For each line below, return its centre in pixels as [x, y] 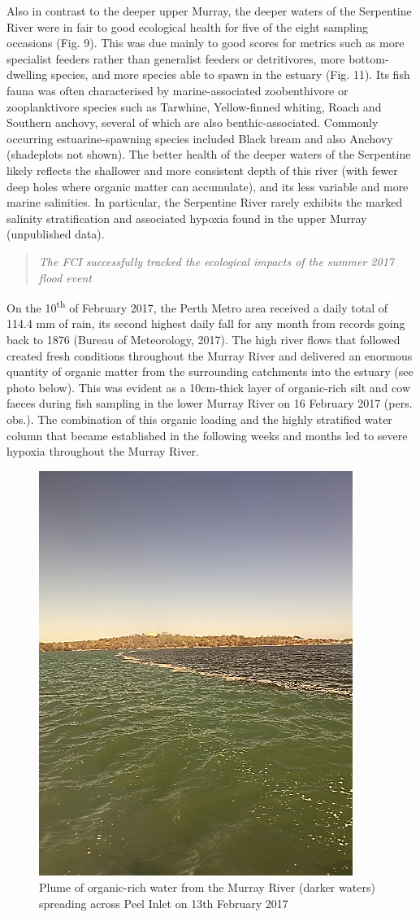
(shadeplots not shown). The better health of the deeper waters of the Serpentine [209, 154]
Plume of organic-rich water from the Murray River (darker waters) [207, 887]
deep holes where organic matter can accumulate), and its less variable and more [208, 186]
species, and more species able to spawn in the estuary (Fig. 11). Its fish [230, 74]
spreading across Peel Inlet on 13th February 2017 [164, 903]
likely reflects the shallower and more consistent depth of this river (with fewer [202, 170]
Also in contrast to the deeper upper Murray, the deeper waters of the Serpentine [209, 11]
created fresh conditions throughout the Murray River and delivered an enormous [210, 355]
